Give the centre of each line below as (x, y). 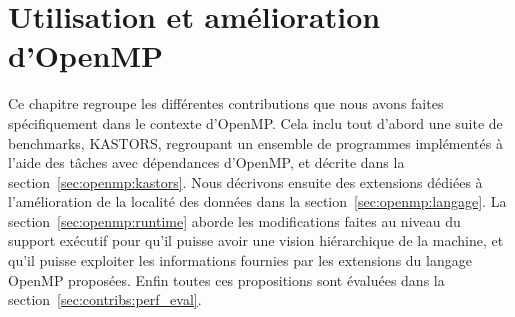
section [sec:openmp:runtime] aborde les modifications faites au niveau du (234, 220)
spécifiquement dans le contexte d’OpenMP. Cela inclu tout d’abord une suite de (255, 122)
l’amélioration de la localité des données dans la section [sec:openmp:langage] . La (257, 201)
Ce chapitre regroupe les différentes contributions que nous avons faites (226, 103)
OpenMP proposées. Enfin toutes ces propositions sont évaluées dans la (226, 279)
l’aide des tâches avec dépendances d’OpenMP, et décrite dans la (206, 162)
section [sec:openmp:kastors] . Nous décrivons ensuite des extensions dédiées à (245, 181)
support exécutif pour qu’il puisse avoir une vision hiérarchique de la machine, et (256, 240)
